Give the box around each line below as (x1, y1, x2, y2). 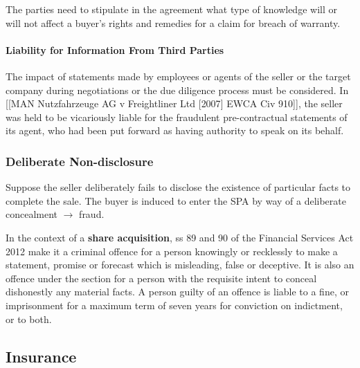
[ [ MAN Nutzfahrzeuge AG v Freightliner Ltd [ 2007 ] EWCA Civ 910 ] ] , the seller (6, 96, 343, 111)
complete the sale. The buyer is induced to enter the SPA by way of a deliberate (6, 193, 346, 208)
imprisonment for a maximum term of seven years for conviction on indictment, (6, 297, 343, 312)
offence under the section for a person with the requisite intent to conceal (6, 270, 317, 285)
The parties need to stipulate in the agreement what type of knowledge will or (6, 2, 337, 16)
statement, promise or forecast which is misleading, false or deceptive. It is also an (6, 257, 354, 272)
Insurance (6, 345, 77, 367)
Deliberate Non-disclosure (6, 152, 154, 169)
